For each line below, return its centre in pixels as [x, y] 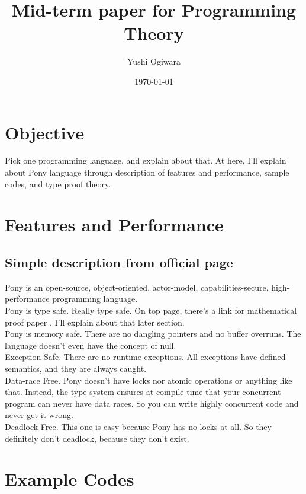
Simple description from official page [119, 262]
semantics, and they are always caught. [76, 368]
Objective [45, 132]
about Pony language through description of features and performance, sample [147, 172]
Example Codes [70, 479]
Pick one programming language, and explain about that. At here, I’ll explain [146, 160]
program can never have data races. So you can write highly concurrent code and [152, 403]
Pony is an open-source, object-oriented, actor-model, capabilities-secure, [137, 287]
